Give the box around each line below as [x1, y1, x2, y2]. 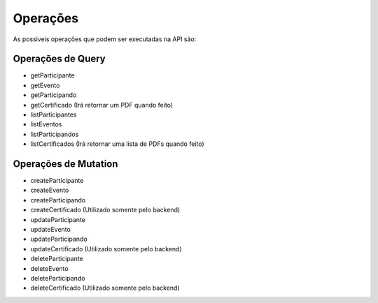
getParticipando [30, 91, 77, 99]
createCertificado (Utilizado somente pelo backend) [30, 206, 181, 214]
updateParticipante [30, 215, 85, 223]
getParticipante [30, 71, 75, 80]
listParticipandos [30, 130, 79, 138]
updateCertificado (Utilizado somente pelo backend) [30, 244, 182, 253]
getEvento [30, 81, 60, 89]
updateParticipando [30, 235, 87, 244]
